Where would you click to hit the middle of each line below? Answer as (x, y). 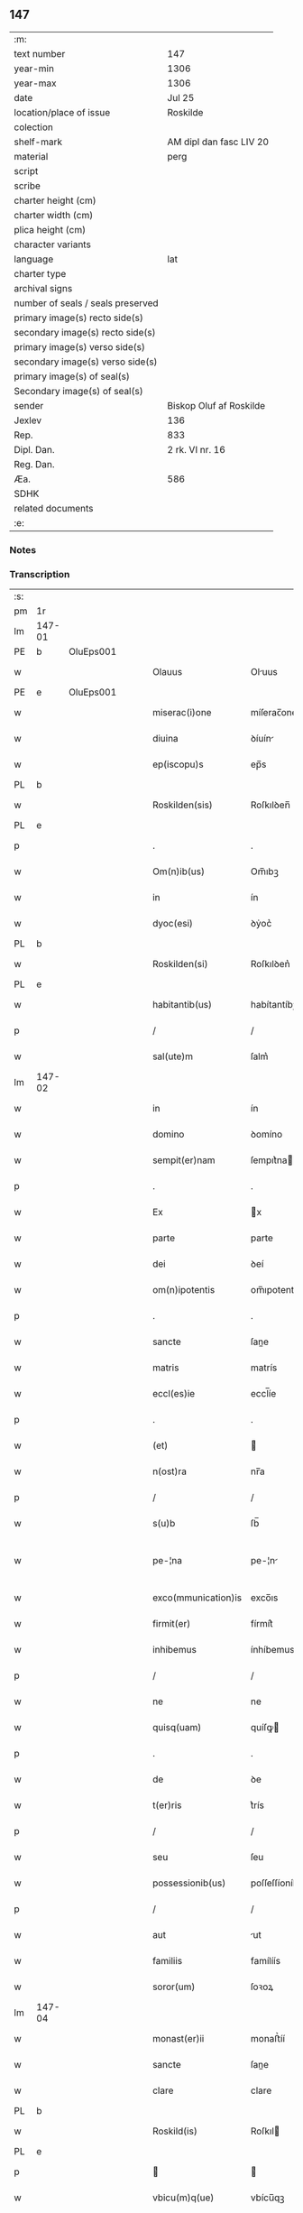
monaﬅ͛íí (268, 2039)
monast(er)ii (178, 2039)
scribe (27, 186)
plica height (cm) (50, 229)
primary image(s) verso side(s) (80, 346)
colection (34, 127)
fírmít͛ (262, 1624)
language (34, 259)
